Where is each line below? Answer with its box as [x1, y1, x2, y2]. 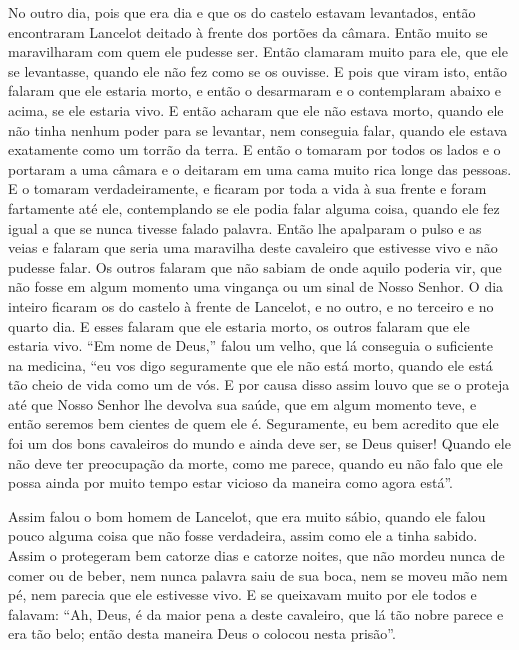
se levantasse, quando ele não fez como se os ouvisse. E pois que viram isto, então [8, 60, 507, 81]
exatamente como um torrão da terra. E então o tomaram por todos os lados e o [8, 139, 501, 160]
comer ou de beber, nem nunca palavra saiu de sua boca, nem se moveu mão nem [8, 564, 508, 585]
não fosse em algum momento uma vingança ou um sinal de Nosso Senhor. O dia [8, 276, 504, 297]
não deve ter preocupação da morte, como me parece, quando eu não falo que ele [8, 452, 503, 473]
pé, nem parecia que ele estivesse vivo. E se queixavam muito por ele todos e [8, 584, 477, 605]
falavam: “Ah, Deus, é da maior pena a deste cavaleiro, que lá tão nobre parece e [8, 603, 504, 624]
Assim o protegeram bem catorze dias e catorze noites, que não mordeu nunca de [8, 545, 505, 566]
